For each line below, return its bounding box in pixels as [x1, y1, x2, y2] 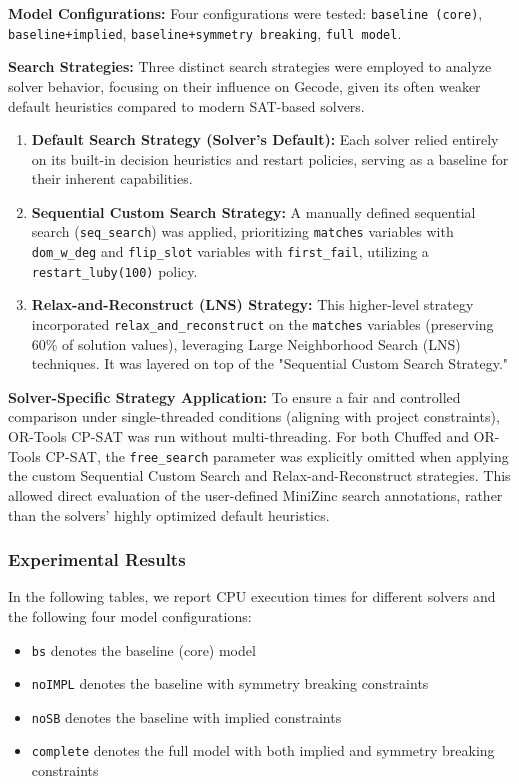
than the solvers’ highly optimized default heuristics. [8, 504, 330, 525]
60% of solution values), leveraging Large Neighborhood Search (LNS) [31, 333, 461, 354]
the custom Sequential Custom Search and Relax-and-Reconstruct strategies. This [8, 465, 511, 486]
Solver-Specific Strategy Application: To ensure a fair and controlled [8, 386, 461, 407]
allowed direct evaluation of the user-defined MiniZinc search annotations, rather [8, 484, 503, 505]
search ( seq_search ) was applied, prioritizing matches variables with [31, 221, 454, 242]
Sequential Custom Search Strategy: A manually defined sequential [31, 201, 476, 222]
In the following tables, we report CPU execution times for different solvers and [8, 586, 496, 607]
